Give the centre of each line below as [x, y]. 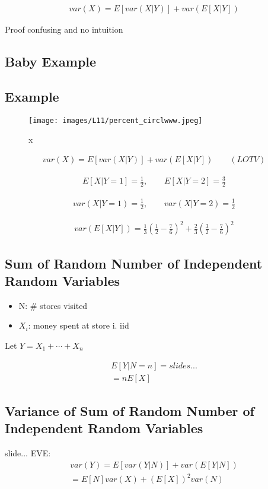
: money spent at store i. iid [79, 325]
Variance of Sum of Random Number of [130, 411]
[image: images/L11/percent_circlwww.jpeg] [116, 120]
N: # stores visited [53, 305]
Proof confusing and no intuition [64, 29]
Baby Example [51, 61]
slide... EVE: [28, 453]
